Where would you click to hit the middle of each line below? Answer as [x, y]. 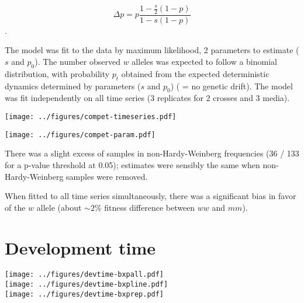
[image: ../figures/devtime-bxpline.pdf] [87, 285]
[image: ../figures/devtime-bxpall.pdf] [84, 275]
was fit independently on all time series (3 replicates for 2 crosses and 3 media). [147, 98]
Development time [80, 247]
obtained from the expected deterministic [195, 73]
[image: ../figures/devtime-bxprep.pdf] [84, 294]
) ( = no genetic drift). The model [232, 86]
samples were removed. [107, 176]
